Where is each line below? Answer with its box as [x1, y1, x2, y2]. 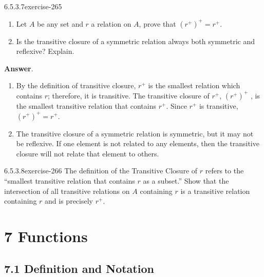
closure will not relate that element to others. [16, 148, 159, 159]
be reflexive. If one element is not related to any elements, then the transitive [16, 138, 259, 149]
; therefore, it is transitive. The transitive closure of [48, 90, 210, 101]
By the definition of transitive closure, [16, 80, 136, 91]
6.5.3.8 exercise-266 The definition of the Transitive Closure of [4, 165, 198, 176]
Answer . [4, 63, 33, 73]
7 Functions [4, 225, 88, 246]
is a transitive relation [180, 185, 250, 196]
